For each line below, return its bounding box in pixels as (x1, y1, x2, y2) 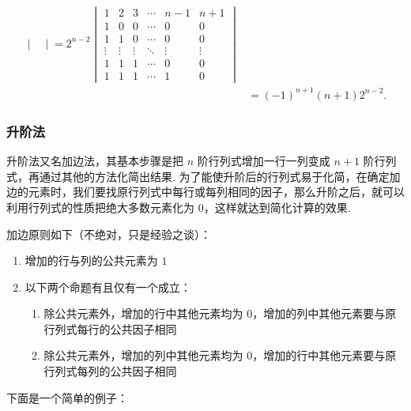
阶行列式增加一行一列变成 (197, 153, 330, 169)
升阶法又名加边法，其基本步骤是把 (6, 153, 183, 169)
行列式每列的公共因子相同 (43, 363, 177, 379)
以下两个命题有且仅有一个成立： (25, 278, 191, 295)
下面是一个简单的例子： (6, 389, 128, 405)
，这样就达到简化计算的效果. (203, 198, 351, 215)
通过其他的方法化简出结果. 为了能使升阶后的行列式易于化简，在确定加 (39, 168, 401, 184)
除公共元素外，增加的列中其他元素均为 (43, 347, 243, 364)
